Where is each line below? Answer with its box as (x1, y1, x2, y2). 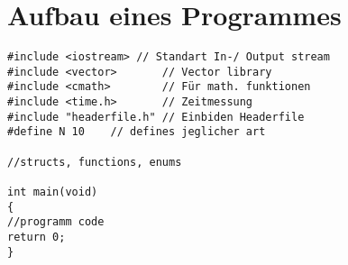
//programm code (7, 215, 105, 229)
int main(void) (7, 186, 98, 199)
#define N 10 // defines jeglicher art (7, 125, 266, 139)
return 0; (7, 231, 66, 243)
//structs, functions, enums (7, 155, 182, 169)
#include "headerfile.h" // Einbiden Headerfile (7, 110, 305, 123)
